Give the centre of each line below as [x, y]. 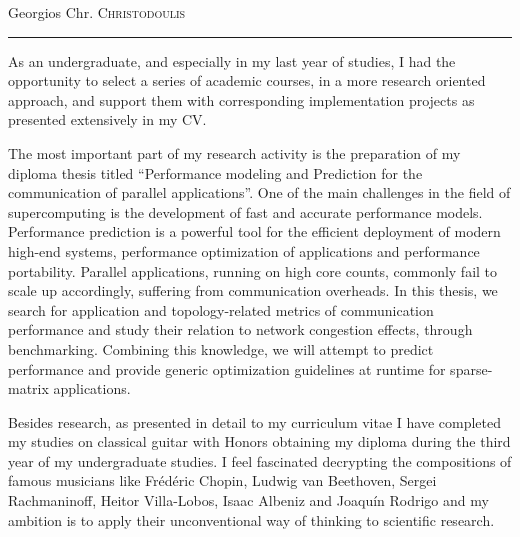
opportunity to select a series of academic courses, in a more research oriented [247, 80]
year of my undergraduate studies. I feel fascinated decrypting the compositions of [260, 460]
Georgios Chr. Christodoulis [97, 12]
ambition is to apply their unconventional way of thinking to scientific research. [251, 519]
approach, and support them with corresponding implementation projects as [241, 99]
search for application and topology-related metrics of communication [221, 309]
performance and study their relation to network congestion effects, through [240, 329]
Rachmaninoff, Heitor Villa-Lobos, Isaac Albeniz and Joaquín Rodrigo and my [248, 500]
